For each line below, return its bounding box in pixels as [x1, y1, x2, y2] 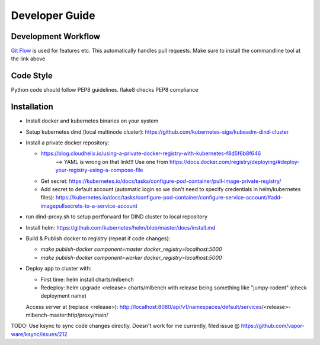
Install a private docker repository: [25, 139, 110, 146]
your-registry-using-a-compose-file [55, 166, 143, 174]
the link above [11, 55, 46, 62]
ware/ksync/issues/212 [11, 330, 68, 337]
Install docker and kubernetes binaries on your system [25, 117, 159, 124]
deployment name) [40, 292, 87, 299]
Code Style [11, 71, 53, 81]
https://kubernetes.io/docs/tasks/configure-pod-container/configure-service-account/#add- [55, 194, 283, 201]
